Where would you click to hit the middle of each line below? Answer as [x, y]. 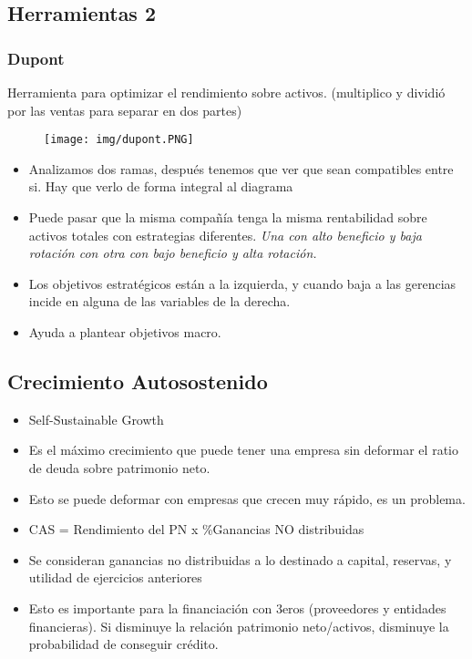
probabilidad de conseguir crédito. [123, 644]
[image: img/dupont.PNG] [119, 140]
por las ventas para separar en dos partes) [125, 110]
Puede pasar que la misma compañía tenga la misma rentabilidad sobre [228, 217]
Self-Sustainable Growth [96, 419]
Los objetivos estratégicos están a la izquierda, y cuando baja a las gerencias [242, 283]
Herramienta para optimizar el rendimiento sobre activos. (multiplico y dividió [226, 92]
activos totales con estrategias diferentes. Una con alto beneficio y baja [225, 235]
